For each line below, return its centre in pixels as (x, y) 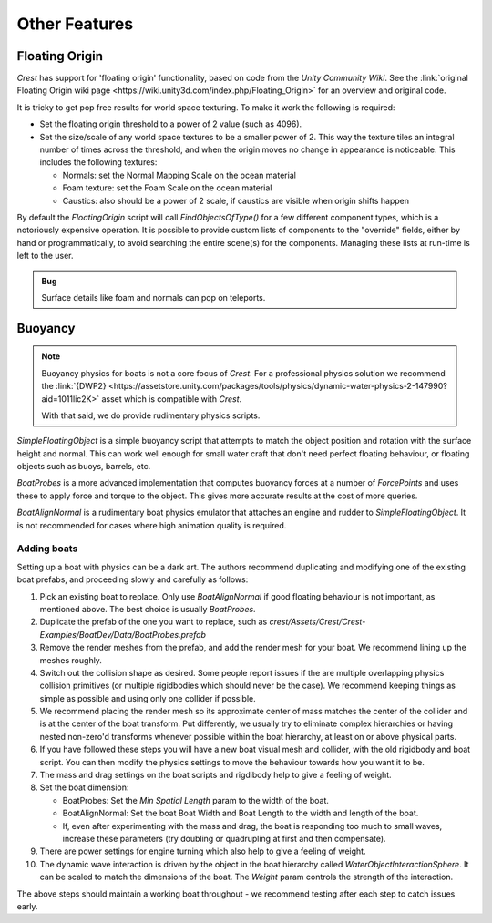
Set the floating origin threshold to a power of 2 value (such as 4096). (171, 124)
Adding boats (47, 549)
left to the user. (45, 256)
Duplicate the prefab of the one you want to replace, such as (154, 622)
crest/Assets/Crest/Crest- (318, 622)
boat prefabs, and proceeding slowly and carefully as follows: (133, 579)
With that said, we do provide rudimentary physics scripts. (151, 415)
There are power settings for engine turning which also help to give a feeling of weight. (203, 851)
